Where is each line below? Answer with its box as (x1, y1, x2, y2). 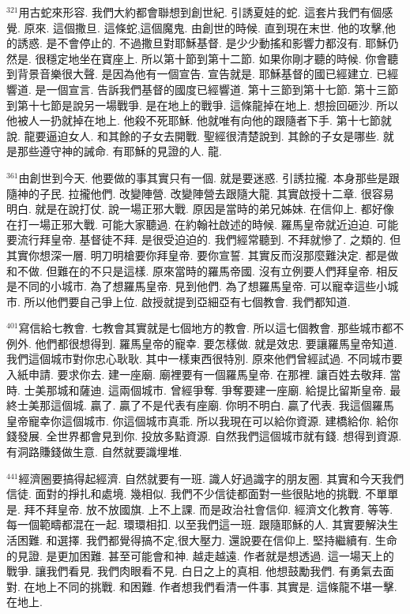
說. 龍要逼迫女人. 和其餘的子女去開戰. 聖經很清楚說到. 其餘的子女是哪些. (6, 127, 380, 144)
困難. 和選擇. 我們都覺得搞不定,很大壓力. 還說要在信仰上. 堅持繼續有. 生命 (17, 532, 397, 548)
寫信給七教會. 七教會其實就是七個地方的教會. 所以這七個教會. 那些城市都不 (18, 320, 404, 336)
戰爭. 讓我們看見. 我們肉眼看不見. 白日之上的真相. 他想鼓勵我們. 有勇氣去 (6, 563, 383, 579)
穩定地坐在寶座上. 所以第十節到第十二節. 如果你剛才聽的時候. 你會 (46, 50, 388, 66)
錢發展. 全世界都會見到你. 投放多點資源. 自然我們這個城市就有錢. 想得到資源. (6, 428, 402, 444)
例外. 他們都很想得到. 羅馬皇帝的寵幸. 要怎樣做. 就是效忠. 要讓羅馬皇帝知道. (6, 335, 397, 351)
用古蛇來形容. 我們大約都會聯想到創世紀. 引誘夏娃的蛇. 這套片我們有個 (18, 4, 382, 20)
